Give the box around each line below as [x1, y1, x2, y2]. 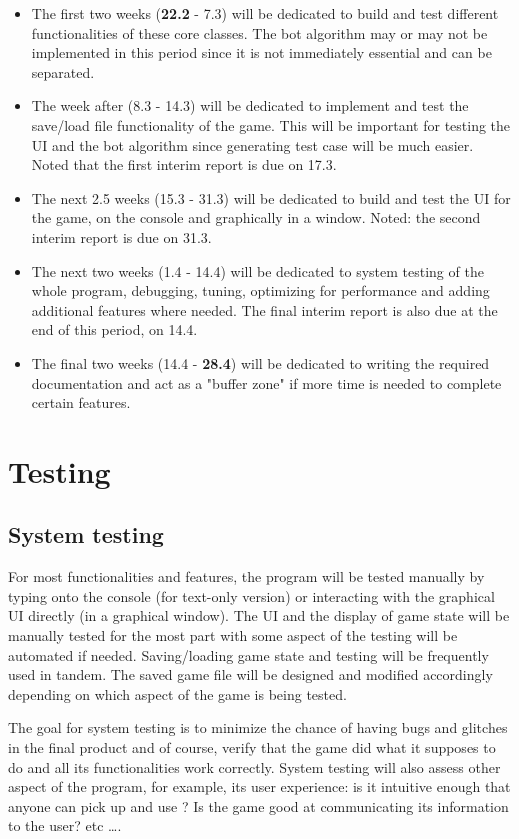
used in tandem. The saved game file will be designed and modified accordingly [8, 664, 493, 685]
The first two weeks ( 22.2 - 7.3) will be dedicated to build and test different [31, 3, 499, 23]
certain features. [31, 392, 131, 413]
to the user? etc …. [8, 815, 122, 836]
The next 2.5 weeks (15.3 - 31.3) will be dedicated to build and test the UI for [31, 187, 511, 208]
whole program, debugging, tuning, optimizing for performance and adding [31, 280, 490, 301]
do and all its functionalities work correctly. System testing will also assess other [8, 756, 501, 777]
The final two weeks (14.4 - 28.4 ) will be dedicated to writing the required [31, 352, 490, 373]
